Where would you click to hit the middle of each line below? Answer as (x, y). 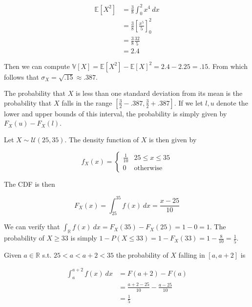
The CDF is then (30, 184)
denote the (232, 102)
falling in (192, 254)
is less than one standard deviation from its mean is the (159, 93)
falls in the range (87, 102)
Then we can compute (37, 66)
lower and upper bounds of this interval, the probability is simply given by (115, 113)
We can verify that (32, 227)
